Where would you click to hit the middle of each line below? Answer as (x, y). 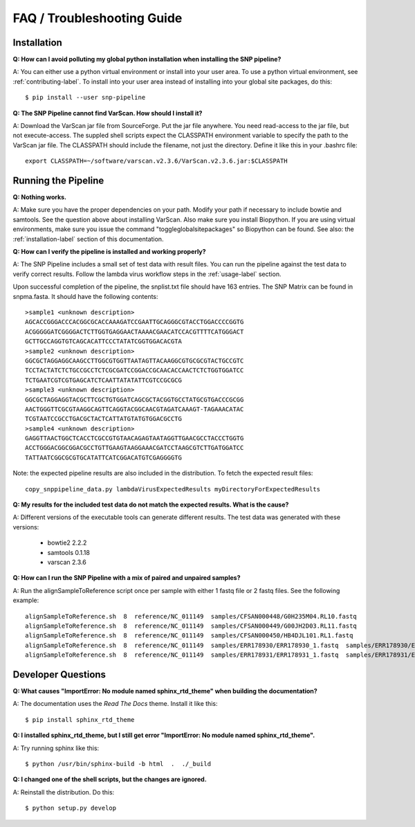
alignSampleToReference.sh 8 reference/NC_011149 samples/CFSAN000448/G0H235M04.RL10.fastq (191, 616)
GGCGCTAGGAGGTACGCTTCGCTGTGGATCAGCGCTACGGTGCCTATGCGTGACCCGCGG (135, 399)
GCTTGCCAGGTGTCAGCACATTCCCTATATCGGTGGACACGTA (104, 342)
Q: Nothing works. (40, 197)
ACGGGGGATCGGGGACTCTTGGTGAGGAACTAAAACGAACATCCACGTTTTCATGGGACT (135, 331)
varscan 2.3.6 (67, 562)
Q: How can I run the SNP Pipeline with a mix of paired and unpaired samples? (127, 578)
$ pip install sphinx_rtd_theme (80, 719)
